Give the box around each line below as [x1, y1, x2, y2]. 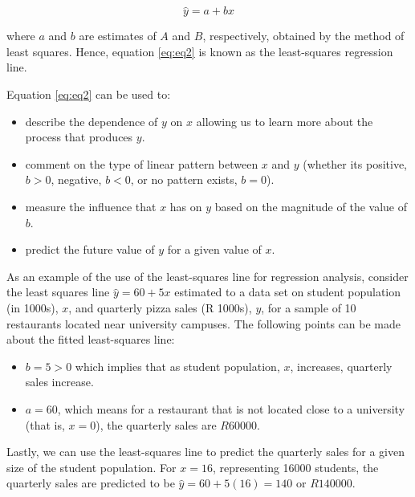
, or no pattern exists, [130, 171, 238, 188]
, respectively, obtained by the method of [202, 27, 405, 44]
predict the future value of [25, 241, 155, 258]
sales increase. [25, 373, 94, 390]
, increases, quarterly [290, 357, 393, 374]
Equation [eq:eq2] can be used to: [6, 86, 171, 102]
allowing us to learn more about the [196, 112, 373, 129]
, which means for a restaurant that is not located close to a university [57, 400, 405, 417]
